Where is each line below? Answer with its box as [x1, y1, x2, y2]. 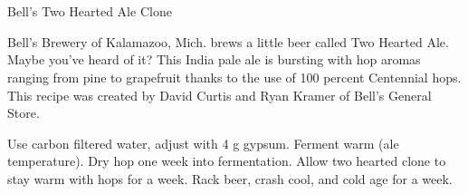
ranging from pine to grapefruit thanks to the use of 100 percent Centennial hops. [7, 67, 462, 86]
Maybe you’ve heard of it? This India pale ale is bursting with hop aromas [7, 50, 421, 69]
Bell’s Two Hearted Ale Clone [7, 2, 172, 21]
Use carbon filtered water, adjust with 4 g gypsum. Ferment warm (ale [7, 133, 399, 152]
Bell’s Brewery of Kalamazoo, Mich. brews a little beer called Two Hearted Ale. [7, 32, 449, 51]
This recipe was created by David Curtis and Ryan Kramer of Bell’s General [7, 85, 432, 104]
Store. [7, 103, 40, 122]
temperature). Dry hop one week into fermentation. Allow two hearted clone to [7, 151, 446, 170]
